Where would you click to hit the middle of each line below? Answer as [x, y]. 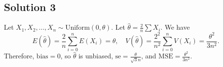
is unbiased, [96, 56]
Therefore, [19, 56]
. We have [175, 27]
